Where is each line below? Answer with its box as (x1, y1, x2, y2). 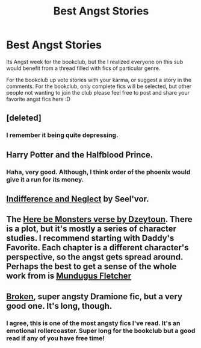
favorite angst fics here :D (6, 95, 71, 103)
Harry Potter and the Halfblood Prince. (6, 150, 153, 160)
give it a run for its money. (6, 175, 84, 183)
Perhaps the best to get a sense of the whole (6, 261, 177, 272)
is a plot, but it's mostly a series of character (6, 224, 176, 234)
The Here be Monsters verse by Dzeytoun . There (6, 214, 193, 224)
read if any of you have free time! (6, 334, 105, 342)
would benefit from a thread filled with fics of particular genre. (6, 65, 161, 72)
